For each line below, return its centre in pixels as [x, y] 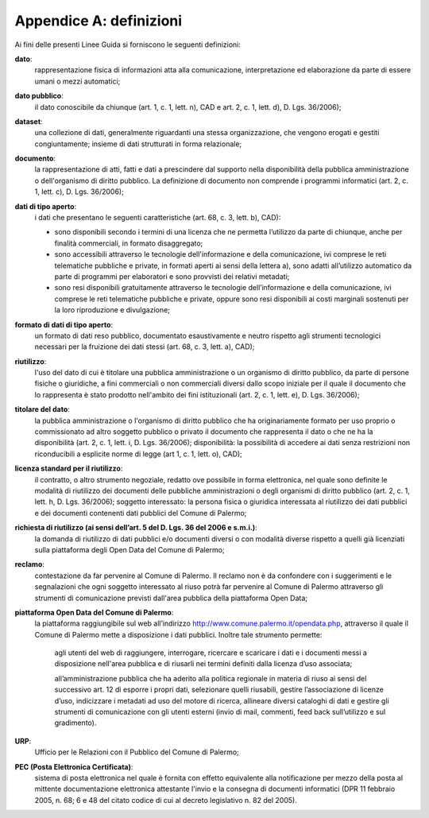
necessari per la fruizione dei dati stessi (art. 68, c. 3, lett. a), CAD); [145, 347]
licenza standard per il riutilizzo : [69, 468]
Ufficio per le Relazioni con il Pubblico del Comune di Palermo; [137, 752]
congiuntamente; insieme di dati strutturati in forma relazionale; [138, 144]
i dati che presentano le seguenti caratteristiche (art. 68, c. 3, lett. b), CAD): [158, 218]
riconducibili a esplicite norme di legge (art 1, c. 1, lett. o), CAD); [138, 454]
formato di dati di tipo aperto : [64, 324]
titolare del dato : [43, 409]
